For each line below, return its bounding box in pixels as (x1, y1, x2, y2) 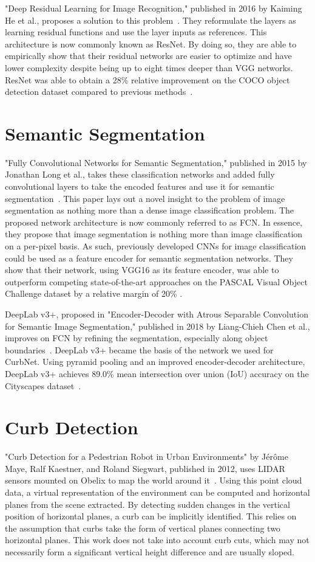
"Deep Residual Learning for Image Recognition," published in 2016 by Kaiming (5, 2, 302, 14)
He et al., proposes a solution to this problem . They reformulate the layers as (5, 13, 296, 26)
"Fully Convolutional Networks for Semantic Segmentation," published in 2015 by (5, 156, 307, 168)
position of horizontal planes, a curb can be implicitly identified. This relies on (5, 510, 297, 522)
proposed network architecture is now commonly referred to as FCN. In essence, (5, 215, 303, 228)
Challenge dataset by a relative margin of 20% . (5, 287, 183, 300)
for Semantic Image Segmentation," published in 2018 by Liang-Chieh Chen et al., (5, 319, 310, 332)
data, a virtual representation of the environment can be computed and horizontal (5, 486, 310, 499)
